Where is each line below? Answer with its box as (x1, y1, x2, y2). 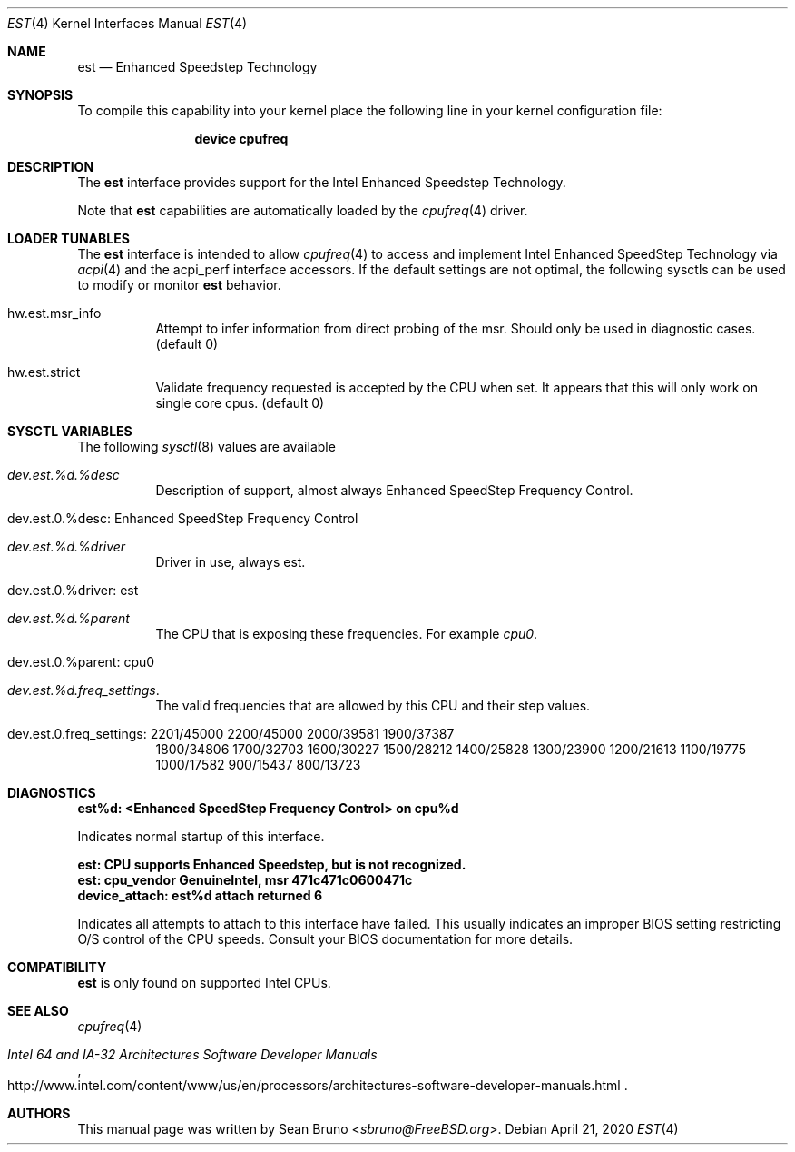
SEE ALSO (7, 1003, 69, 1018)
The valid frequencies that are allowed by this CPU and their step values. (155, 698, 591, 713)
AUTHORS (7, 1106, 71, 1121)
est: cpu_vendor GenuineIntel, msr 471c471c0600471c (77, 872, 413, 888)
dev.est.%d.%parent (7, 611, 130, 626)
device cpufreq (194, 131, 289, 146)
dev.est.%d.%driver (7, 539, 126, 554)
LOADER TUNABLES (7, 231, 130, 246)
